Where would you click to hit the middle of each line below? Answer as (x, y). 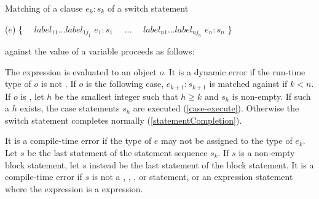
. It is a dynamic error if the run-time (234, 71)
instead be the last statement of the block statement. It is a (202, 164)
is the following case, (125, 84)
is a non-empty (267, 153)
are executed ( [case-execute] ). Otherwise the (216, 108)
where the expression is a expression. (74, 188)
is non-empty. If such (271, 96)
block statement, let (42, 164)
